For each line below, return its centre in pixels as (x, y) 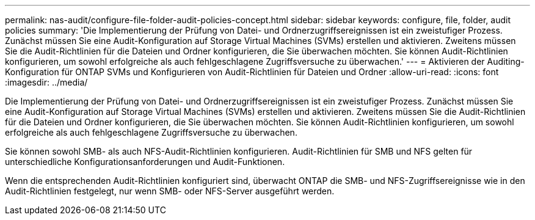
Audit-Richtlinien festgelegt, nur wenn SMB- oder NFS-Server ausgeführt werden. (170, 191)
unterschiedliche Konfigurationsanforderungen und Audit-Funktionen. (145, 162)
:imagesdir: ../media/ (46, 82)
